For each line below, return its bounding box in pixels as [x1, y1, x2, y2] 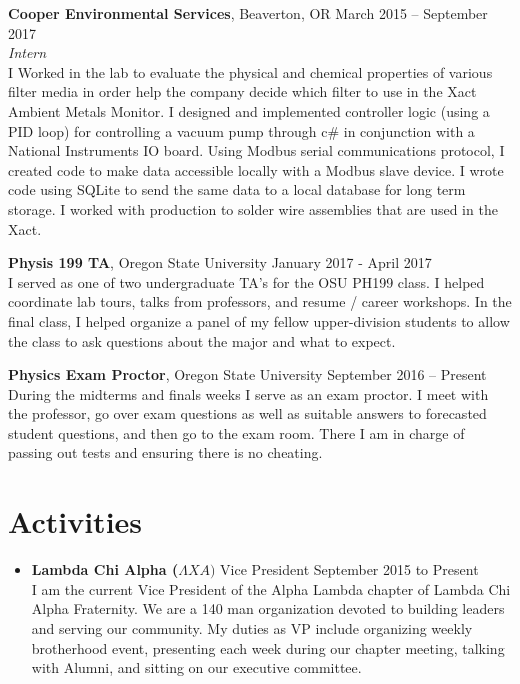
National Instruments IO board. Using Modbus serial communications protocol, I [8, 140, 505, 161]
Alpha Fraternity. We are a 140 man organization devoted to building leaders [31, 598, 505, 619]
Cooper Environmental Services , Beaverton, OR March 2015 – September [8, 3, 488, 23]
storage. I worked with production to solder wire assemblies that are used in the [8, 198, 498, 219]
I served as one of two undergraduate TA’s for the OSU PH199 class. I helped [8, 271, 485, 292]
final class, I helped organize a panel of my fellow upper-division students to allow [8, 310, 510, 331]
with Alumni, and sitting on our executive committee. [31, 657, 362, 678]
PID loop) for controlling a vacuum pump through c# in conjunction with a [8, 120, 475, 141]
